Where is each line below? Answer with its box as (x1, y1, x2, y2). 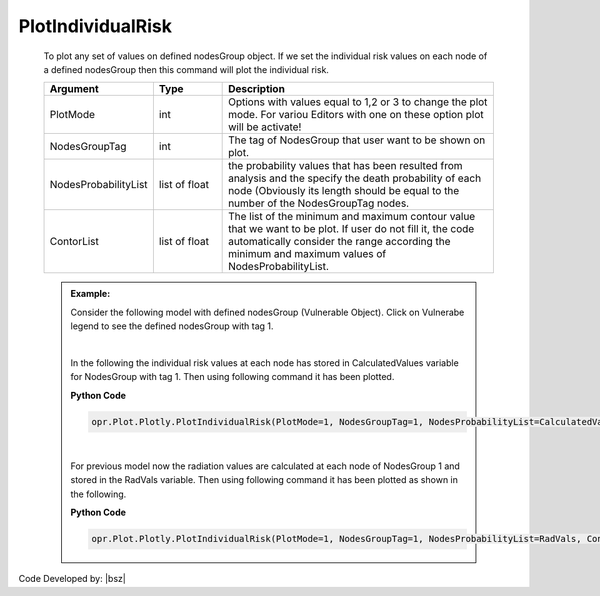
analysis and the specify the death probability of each (228, 171, 482, 185)
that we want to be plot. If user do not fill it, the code (228, 222, 475, 236)
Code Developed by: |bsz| (18, 573, 127, 585)
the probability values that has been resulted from (228, 159, 464, 173)
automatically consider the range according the (228, 235, 451, 249)
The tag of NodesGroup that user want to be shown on (228, 133, 486, 147)
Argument (49, 82, 99, 96)
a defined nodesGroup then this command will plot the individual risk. (43, 63, 330, 75)
